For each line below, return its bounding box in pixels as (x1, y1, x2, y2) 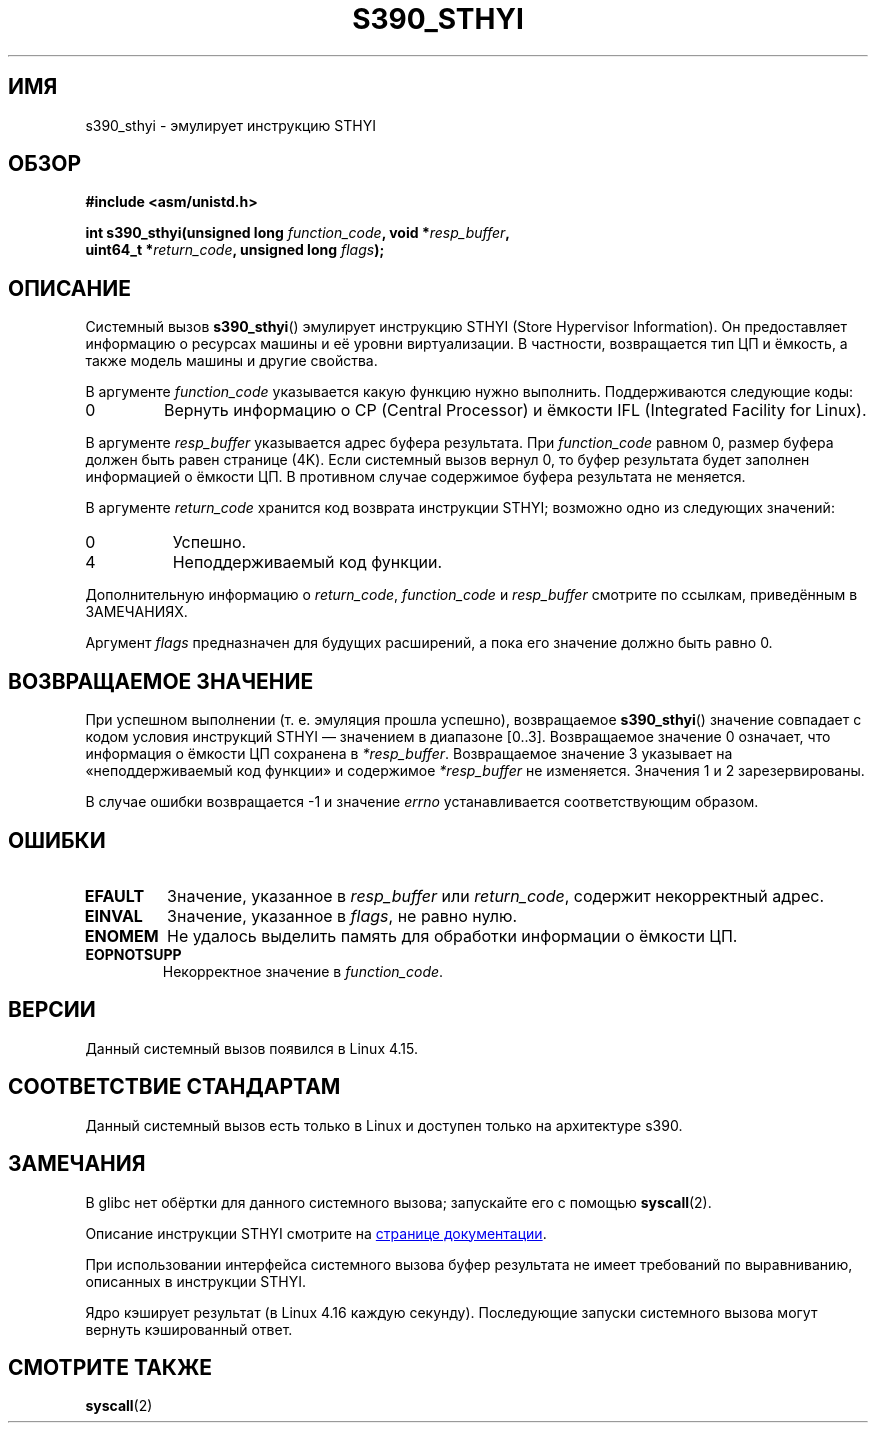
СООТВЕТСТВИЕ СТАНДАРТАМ (8, 1074, 341, 1100)
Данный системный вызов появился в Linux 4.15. (85, 1039, 419, 1057)
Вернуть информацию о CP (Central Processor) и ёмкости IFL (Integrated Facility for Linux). (163, 400, 867, 421)
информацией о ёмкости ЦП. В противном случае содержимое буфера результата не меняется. (85, 468, 746, 486)
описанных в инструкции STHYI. (85, 1272, 307, 1290)
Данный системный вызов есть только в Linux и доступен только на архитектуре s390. (85, 1116, 683, 1134)
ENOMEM (84, 925, 159, 946)
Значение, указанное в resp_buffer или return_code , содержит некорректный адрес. (167, 885, 824, 906)
